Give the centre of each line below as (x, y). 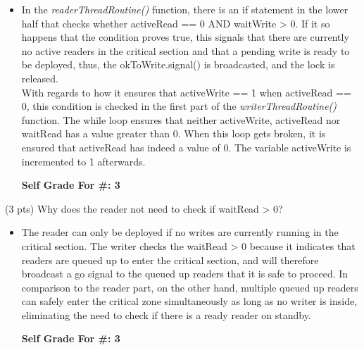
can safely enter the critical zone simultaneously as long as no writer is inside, (189, 301)
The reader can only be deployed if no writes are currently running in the (180, 232)
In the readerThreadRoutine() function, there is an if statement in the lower (185, 9)
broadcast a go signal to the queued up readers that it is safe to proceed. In (185, 274)
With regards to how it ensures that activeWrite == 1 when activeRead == (186, 92)
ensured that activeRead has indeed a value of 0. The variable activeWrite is (186, 147)
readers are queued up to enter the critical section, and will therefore (170, 260)
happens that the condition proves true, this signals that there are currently (185, 37)
